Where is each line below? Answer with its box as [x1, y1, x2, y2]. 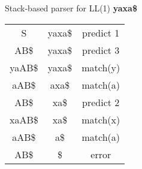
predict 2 [82, 95, 120, 109]
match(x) [81, 112, 120, 126]
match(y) [81, 60, 120, 74]
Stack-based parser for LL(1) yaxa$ [5, 2, 137, 14]
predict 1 [82, 25, 120, 40]
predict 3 [82, 43, 120, 57]
